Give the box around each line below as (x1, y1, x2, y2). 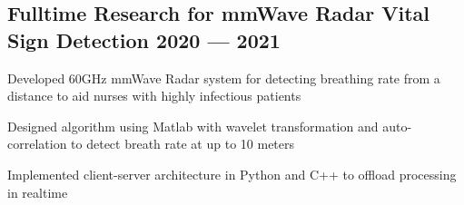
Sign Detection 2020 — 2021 (7, 25, 281, 54)
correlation (7, 134, 67, 153)
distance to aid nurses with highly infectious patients (7, 86, 301, 105)
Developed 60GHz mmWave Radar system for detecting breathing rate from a (7, 68, 440, 87)
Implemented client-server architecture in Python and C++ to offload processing (7, 164, 457, 183)
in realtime (7, 182, 68, 201)
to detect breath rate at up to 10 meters (71, 134, 295, 153)
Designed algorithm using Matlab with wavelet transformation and (7, 116, 379, 135)
